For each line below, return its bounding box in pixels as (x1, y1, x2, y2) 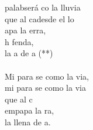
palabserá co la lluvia (5, 1, 81, 13)
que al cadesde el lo (5, 12, 74, 25)
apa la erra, (5, 24, 46, 36)
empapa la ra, (5, 104, 54, 117)
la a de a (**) (5, 47, 53, 59)
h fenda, (5, 35, 34, 47)
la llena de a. (5, 115, 51, 128)
